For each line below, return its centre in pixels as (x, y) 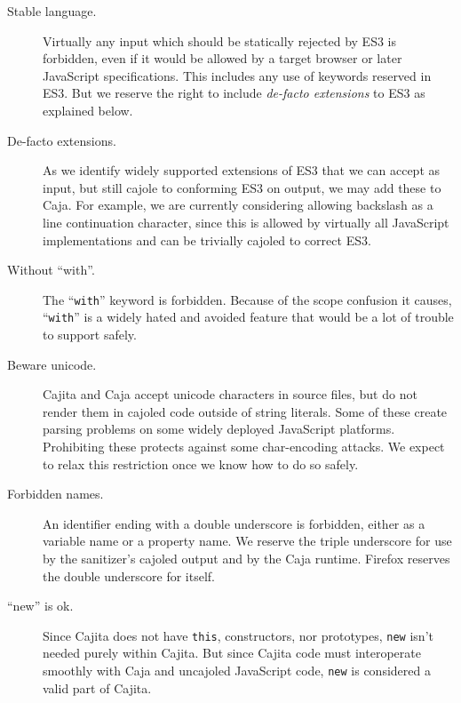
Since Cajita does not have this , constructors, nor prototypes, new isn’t (238, 635)
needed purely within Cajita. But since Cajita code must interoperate (232, 653)
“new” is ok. (40, 606)
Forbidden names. (56, 494)
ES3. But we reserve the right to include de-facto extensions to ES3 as (234, 93)
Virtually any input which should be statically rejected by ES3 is (219, 40)
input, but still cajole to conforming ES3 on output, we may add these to (242, 187)
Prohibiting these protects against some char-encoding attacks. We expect (244, 446)
